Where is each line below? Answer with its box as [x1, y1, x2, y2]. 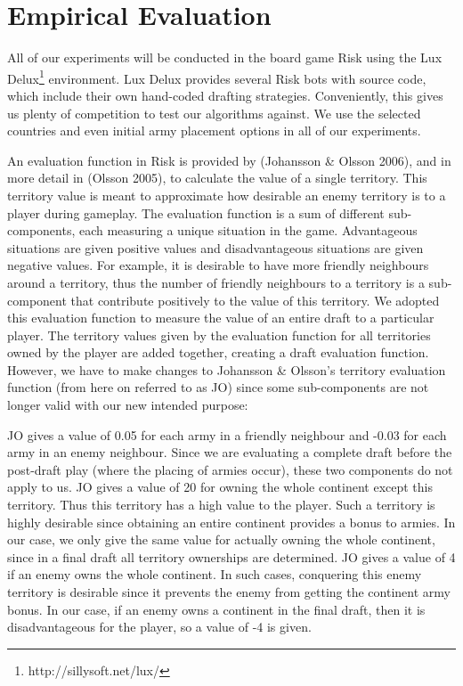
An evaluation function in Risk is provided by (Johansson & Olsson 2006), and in [7, 151, 451, 169]
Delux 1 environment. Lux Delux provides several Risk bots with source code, [7, 66, 426, 87]
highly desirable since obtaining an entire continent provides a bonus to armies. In [7, 512, 456, 531]
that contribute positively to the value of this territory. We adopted [70, 290, 440, 309]
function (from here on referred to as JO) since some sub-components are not [7, 378, 429, 396]
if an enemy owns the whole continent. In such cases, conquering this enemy [7, 565, 422, 584]
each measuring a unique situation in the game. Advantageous [78, 221, 418, 240]
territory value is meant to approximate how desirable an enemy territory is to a [7, 185, 446, 204]
